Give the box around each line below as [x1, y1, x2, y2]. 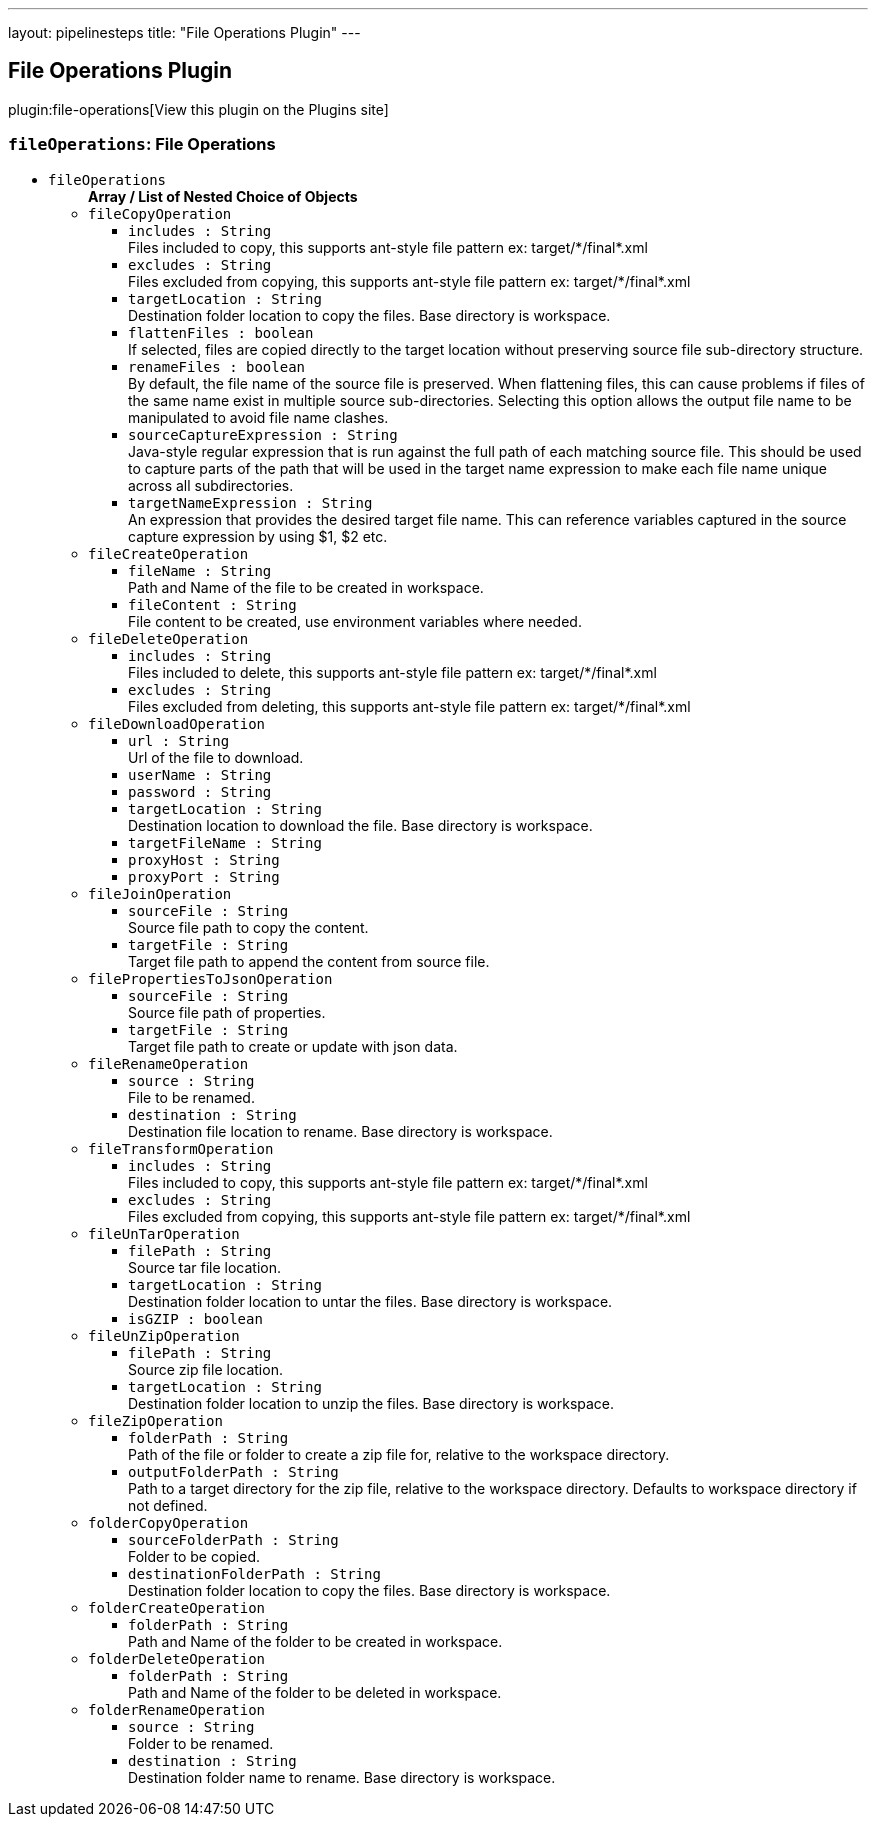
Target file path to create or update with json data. [128, 1037, 458, 1055]
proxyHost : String [128, 851, 280, 868]
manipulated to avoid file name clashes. [128, 408, 389, 426]
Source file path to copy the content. [128, 918, 369, 936]
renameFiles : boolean [128, 358, 306, 375]
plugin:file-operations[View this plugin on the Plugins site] [8, 100, 389, 118]
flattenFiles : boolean [128, 324, 314, 341]
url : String [128, 732, 230, 749]
